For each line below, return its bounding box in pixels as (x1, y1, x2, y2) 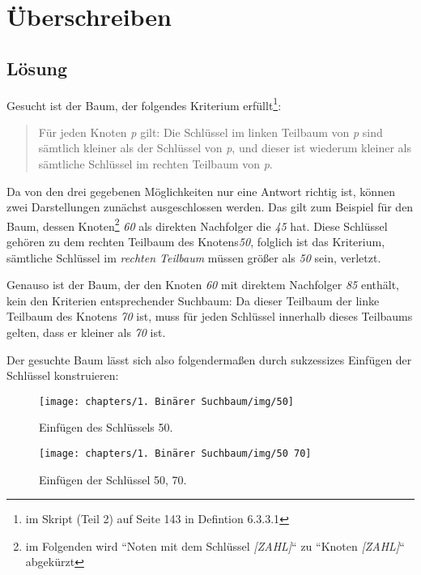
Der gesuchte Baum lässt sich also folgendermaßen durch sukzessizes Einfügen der (6, 351, 412, 368)
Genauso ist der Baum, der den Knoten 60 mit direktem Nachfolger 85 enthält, (6, 276, 400, 293)
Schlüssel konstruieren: (6, 367, 119, 384)
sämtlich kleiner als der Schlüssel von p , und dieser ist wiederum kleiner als (38, 139, 411, 156)
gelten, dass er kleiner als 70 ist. (6, 324, 166, 341)
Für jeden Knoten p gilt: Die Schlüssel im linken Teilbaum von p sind (38, 123, 383, 140)
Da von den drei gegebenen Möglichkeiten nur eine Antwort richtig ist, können (6, 182, 395, 199)
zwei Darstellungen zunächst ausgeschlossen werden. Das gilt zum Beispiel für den (6, 198, 414, 215)
